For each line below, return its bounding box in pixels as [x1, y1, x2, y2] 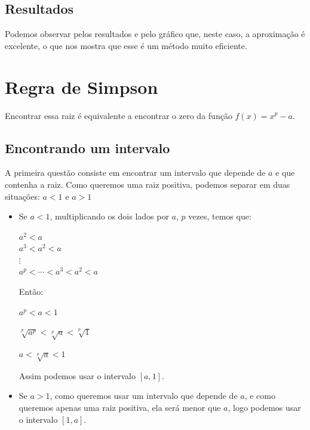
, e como [244, 389, 275, 402]
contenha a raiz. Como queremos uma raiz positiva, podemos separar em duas [5, 178, 290, 190]
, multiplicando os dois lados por [50, 210, 169, 222]
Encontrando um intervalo [5, 138, 170, 157]
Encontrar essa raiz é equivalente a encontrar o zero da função [5, 109, 232, 121]
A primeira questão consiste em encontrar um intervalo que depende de [5, 166, 266, 179]
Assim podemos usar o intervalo [19, 369, 136, 382]
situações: [5, 190, 40, 202]
